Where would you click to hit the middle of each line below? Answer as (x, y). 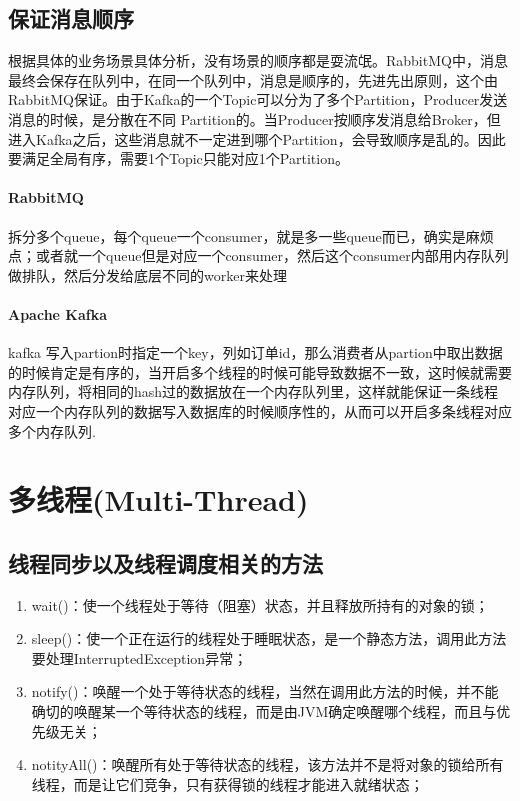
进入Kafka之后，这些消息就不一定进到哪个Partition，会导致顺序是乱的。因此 (257, 138)
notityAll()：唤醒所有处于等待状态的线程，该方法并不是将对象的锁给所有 (267, 764)
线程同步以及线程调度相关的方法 (165, 562)
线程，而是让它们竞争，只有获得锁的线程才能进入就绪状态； (227, 783)
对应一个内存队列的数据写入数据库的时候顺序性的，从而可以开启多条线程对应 (260, 410)
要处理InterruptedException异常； (139, 657)
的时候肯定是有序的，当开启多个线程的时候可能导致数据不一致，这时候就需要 (260, 371)
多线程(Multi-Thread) (158, 499)
